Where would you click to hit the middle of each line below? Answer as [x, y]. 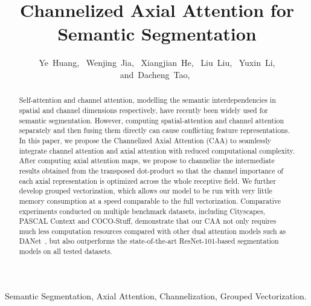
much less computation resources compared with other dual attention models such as [152, 231]
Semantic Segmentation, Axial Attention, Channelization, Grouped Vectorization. [156, 295]
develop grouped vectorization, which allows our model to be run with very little [146, 191]
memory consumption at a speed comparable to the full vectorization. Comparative [150, 200]
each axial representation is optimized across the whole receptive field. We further [147, 181]
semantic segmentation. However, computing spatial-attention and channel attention [151, 120]
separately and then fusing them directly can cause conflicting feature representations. [154, 130]
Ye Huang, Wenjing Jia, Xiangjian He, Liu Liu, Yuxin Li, [157, 63]
